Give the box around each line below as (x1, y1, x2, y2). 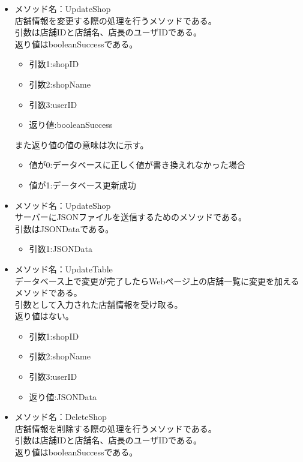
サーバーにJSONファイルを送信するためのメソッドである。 (14, 211, 247, 223)
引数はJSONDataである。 (14, 222, 114, 235)
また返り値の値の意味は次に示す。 (14, 138, 149, 151)
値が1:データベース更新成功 (29, 178, 136, 191)
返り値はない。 (14, 310, 74, 322)
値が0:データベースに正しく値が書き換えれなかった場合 (29, 158, 245, 171)
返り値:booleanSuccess (29, 118, 113, 131)
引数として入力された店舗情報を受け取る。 (14, 298, 183, 310)
